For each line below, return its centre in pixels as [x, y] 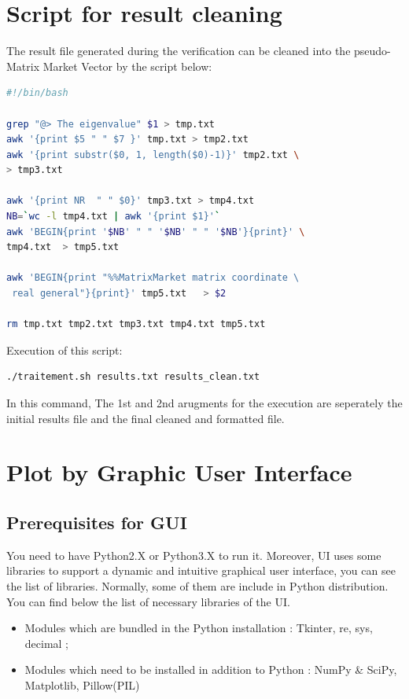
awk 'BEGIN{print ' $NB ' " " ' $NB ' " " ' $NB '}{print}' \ [156, 232]
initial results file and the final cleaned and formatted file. [146, 418]
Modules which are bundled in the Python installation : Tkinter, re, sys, [199, 628]
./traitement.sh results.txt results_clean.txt [133, 377]
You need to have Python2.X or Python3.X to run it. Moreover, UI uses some [194, 555]
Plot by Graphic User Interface [179, 472]
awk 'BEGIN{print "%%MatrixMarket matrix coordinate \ [153, 278]
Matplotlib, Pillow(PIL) [82, 684]
